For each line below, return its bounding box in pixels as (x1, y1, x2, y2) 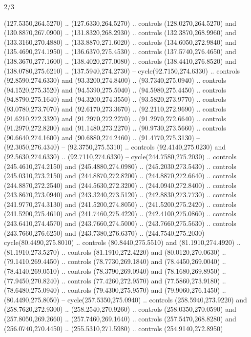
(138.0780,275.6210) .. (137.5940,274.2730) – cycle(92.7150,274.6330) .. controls (4, 65, 240, 75)
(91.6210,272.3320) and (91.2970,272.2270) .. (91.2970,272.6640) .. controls (4, 113, 226, 123)
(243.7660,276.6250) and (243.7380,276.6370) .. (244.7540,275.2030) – (4, 227, 210, 238)
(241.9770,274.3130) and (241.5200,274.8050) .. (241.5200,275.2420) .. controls (4, 199, 236, 209)
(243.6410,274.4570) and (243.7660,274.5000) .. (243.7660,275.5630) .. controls (4, 218, 236, 228)
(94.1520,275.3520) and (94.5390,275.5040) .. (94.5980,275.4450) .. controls (4, 84, 226, 94)
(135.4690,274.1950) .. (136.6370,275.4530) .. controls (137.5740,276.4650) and (4, 46, 236, 56)
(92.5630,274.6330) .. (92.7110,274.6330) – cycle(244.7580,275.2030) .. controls (4, 151, 237, 161)
